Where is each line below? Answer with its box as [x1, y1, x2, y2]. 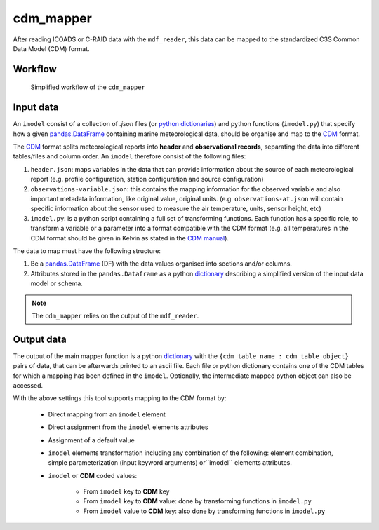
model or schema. [30, 279, 84, 287]
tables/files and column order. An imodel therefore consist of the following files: [13, 152, 246, 161]
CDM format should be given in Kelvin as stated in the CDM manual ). [30, 233, 230, 242]
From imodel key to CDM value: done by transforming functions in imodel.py [83, 497, 312, 505]
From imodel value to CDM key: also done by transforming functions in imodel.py [83, 507, 326, 515]
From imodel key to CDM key [83, 487, 170, 496]
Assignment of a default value [48, 435, 135, 444]
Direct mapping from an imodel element [48, 410, 166, 419]
